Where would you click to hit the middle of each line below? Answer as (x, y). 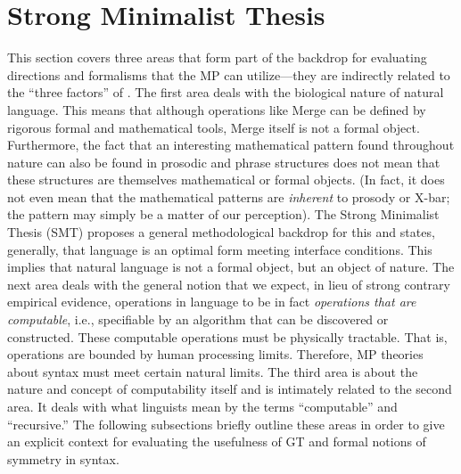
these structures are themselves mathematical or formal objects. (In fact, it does (226, 180)
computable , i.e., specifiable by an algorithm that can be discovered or (198, 319)
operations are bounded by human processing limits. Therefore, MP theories (215, 354)
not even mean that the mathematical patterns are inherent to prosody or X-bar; (229, 196)
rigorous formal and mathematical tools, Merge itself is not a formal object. (214, 127)
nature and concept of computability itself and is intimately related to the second (230, 389)
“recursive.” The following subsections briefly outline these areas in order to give (226, 424)
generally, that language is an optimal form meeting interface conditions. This (220, 249)
